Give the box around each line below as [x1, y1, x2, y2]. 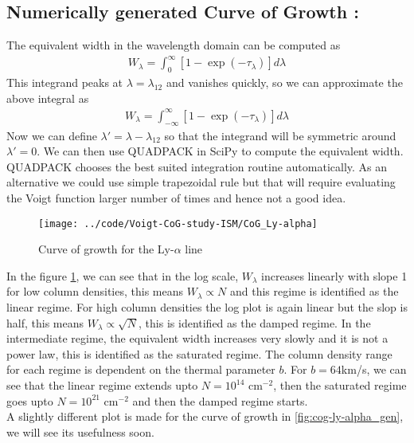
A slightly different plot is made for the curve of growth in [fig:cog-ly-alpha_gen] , [6, 408, 404, 425]
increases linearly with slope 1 [261, 267, 408, 284]
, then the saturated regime [273, 377, 407, 394]
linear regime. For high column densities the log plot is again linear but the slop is [6, 299, 408, 316]
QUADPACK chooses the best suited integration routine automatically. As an [6, 158, 388, 174]
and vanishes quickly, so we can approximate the [166, 74, 403, 91]
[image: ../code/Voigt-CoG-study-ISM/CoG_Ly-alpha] [38, 218, 318, 229]
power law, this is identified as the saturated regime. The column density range [6, 345, 393, 362]
